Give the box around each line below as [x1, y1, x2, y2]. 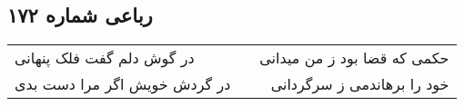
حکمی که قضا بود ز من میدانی [259, 47, 449, 69]
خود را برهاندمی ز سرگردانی [270, 73, 449, 95]
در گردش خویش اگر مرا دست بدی [15, 73, 231, 95]
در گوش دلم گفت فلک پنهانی [15, 47, 195, 69]
